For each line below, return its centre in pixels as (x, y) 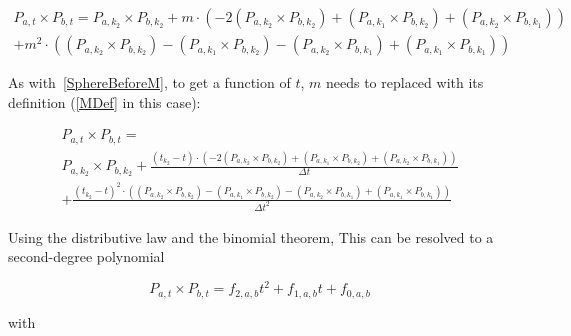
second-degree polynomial (86, 256)
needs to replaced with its (404, 82)
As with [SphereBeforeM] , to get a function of (149, 82)
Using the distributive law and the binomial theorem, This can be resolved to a (251, 236)
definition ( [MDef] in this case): (104, 101)
